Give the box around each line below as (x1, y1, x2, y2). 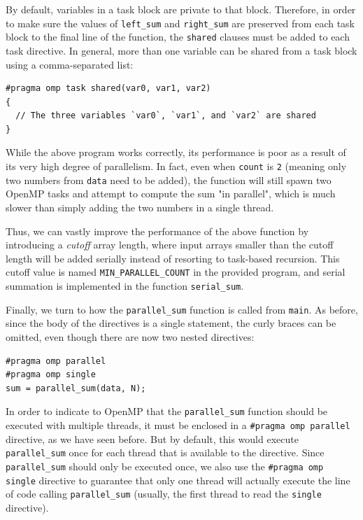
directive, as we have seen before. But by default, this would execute (6, 431, 299, 446)
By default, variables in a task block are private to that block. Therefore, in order (6, 2, 356, 16)
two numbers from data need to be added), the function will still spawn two (6, 172, 332, 187)
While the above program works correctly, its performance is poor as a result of (6, 145, 346, 160)
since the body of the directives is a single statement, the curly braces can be (6, 316, 336, 330)
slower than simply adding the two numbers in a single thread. (6, 199, 274, 214)
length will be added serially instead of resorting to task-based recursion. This (6, 251, 340, 265)
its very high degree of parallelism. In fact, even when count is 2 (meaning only (6, 159, 347, 174)
